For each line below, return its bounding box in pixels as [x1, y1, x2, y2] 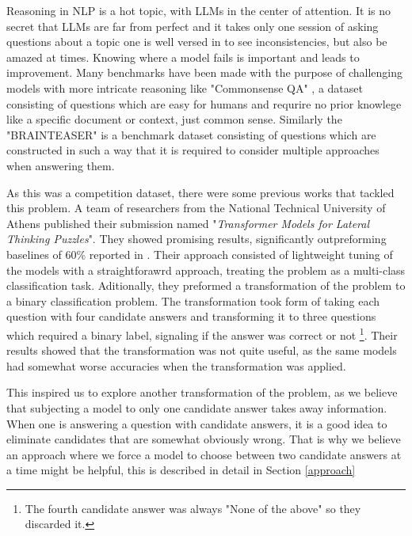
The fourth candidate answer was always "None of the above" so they [25, 500, 361, 516]
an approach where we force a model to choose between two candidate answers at [6, 446, 402, 462]
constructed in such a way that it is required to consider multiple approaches [6, 142, 380, 158]
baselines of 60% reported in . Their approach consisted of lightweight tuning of [6, 245, 393, 262]
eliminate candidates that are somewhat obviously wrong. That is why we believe [6, 431, 401, 447]
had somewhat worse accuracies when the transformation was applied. [6, 357, 346, 374]
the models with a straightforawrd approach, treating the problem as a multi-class [6, 261, 406, 278]
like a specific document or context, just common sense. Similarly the [6, 111, 342, 127]
